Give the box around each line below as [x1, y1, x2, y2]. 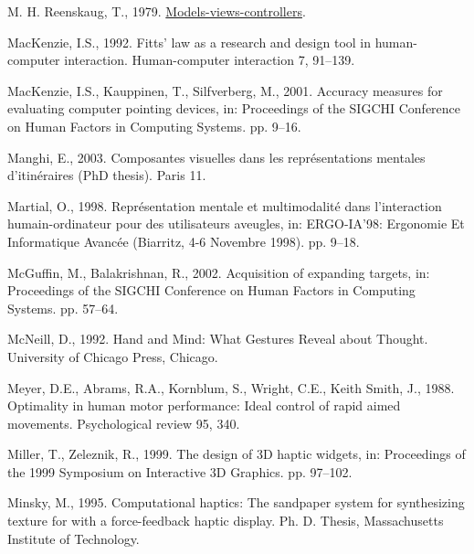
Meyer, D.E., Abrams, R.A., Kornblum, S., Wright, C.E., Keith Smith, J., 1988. [7, 378, 455, 397]
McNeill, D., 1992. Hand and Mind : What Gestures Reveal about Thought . [7, 329, 428, 348]
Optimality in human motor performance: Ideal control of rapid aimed [7, 396, 401, 415]
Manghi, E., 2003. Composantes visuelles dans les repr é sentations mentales [7, 147, 426, 166]
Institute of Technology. [7, 528, 140, 548]
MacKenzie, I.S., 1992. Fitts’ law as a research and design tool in [7, 32, 372, 51]
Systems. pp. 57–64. [7, 298, 119, 317]
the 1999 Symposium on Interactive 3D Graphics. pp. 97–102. [7, 462, 353, 481]
